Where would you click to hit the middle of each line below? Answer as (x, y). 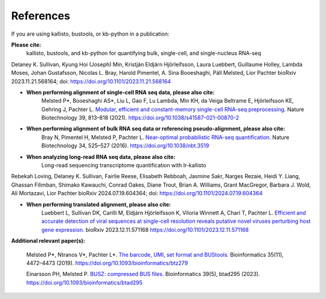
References (41, 16)
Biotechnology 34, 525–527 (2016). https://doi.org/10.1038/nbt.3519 (125, 146)
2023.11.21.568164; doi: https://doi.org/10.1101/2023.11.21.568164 (91, 81)
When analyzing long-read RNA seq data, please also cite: (101, 156)
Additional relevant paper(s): (48, 241)
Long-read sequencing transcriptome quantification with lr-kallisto (124, 166)
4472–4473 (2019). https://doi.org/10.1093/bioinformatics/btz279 (107, 263)
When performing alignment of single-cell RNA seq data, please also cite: (120, 92)
